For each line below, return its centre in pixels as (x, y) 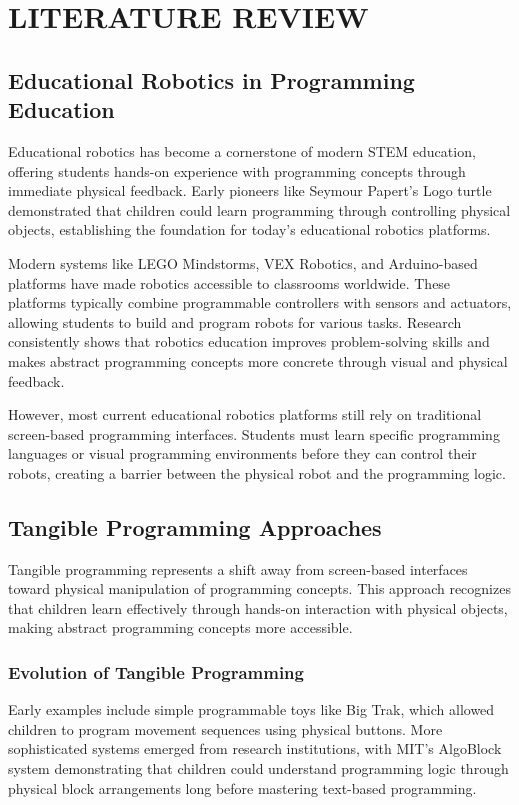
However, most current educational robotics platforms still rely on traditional (245, 414)
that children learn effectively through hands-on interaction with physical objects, (258, 607)
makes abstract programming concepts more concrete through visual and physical (258, 360)
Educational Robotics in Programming (211, 79)
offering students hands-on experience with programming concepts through (237, 170)
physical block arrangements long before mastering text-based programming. (242, 787)
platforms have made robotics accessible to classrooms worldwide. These (229, 282)
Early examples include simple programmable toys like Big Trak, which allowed (251, 709)
